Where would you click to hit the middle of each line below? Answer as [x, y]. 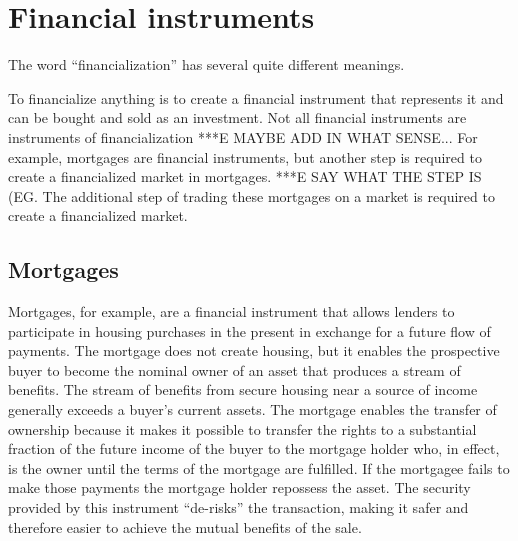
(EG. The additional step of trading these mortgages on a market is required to [251, 195]
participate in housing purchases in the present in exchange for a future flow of [249, 330]
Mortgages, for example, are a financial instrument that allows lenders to [231, 311]
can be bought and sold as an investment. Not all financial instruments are [237, 117]
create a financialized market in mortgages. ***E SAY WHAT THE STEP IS [245, 176]
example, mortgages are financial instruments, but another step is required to [245, 156]
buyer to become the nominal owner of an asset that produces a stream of [234, 369]
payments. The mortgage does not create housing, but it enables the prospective [254, 350]
